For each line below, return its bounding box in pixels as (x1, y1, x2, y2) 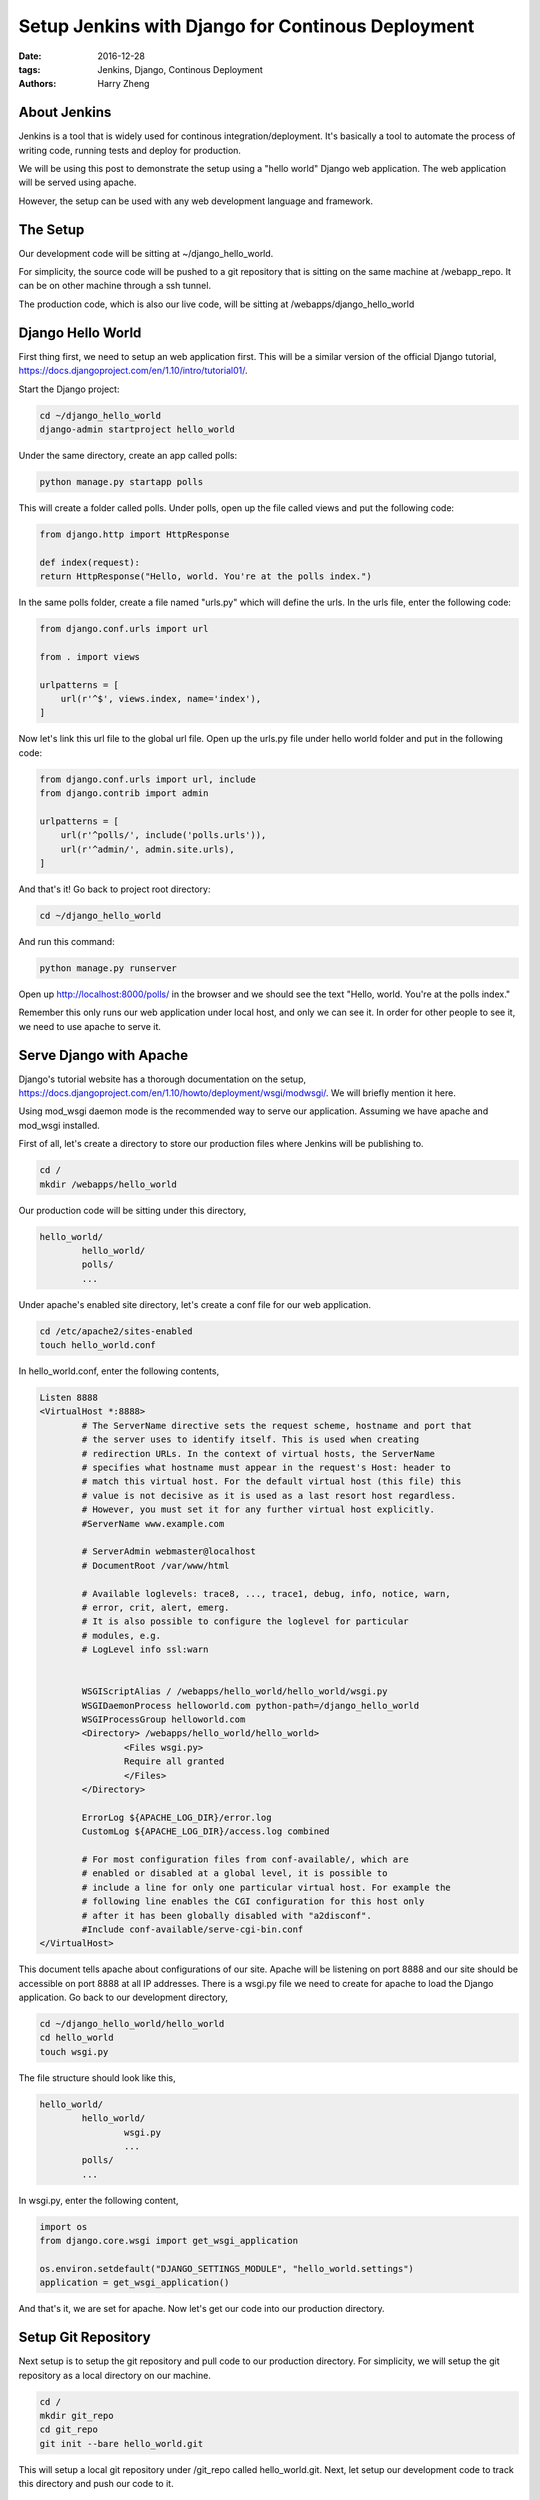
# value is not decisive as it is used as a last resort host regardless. (81, 1490, 457, 1501)
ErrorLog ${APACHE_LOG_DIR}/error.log (81, 1811, 272, 1823)
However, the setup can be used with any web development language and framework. (18, 195, 374, 207)
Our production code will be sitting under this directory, (18, 1204, 247, 1216)
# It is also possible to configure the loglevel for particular (81, 1616, 409, 1627)
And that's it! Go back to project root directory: (18, 883, 211, 895)
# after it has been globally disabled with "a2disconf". (81, 1910, 372, 1921)
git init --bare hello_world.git (39, 2438, 204, 2449)
